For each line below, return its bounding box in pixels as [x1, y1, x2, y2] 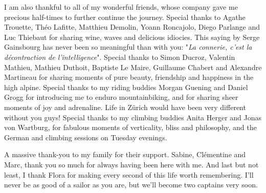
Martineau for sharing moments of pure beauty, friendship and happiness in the [4, 72, 254, 82]
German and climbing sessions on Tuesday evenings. [4, 132, 167, 142]
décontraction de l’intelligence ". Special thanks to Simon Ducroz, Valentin [4, 51, 235, 62]
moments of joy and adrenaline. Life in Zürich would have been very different [4, 101, 246, 112]
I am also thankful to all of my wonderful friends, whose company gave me [4, 2, 238, 12]
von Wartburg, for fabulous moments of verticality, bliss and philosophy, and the [4, 122, 257, 133]
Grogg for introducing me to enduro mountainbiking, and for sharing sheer [4, 92, 238, 102]
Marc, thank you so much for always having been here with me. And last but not [4, 159, 259, 169]
